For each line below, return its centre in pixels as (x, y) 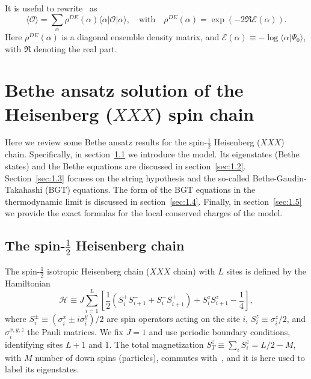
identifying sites (34, 344)
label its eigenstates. (42, 369)
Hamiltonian (28, 283)
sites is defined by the (266, 271)
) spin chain (205, 113)
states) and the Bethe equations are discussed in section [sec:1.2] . (125, 165)
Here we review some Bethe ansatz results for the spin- (106, 142)
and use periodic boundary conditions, (220, 332)
